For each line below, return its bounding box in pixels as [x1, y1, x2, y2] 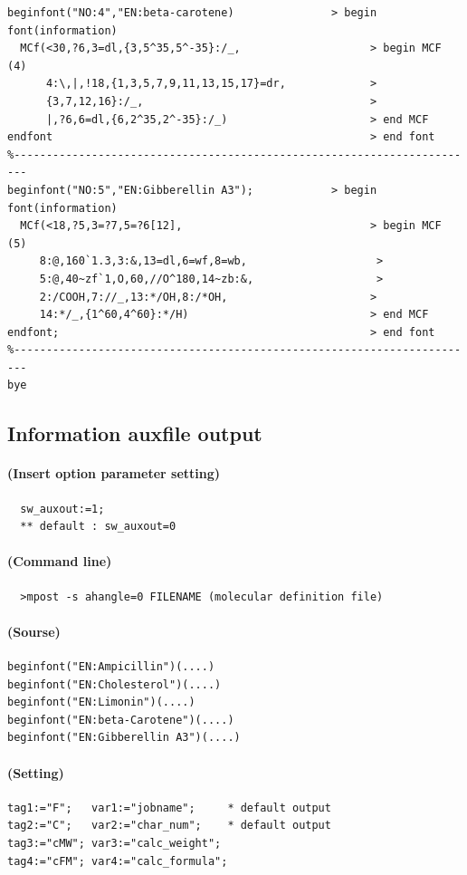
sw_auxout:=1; [20, 502, 105, 515]
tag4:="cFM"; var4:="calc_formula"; [7, 854, 228, 868]
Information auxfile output [7, 419, 262, 447]
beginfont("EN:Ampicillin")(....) [7, 660, 215, 674]
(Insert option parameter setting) [7, 464, 221, 483]
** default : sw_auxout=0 [20, 520, 176, 534]
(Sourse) [7, 621, 61, 640]
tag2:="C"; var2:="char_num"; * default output [7, 819, 331, 832]
